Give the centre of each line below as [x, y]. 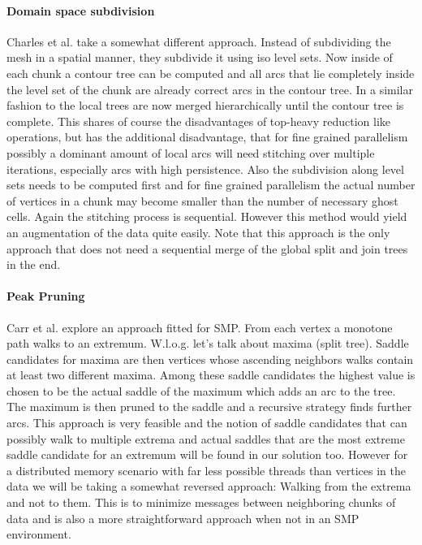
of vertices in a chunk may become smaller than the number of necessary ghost [202, 200]
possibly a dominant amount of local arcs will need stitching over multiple [191, 152]
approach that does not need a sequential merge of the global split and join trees [207, 248]
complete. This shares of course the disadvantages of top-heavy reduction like [199, 121]
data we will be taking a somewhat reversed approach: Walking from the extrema [209, 486]
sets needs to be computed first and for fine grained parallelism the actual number [211, 185]
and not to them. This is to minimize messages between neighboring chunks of [201, 502]
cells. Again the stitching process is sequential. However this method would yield [207, 216]
